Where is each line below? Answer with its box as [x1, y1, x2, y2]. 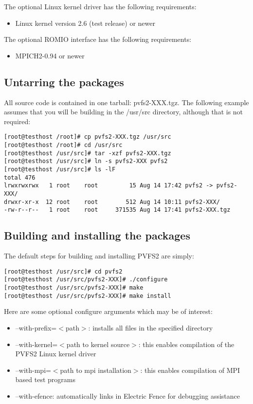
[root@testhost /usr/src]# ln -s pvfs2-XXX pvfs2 [4, 158, 168, 165]
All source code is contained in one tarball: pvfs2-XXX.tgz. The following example [4, 97, 249, 107]
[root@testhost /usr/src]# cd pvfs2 [4, 268, 123, 275]
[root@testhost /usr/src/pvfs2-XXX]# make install [4, 292, 171, 299]
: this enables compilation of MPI [140, 365, 240, 375]
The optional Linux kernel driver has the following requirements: [4, 1, 197, 11]
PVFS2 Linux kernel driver [15, 349, 96, 359]
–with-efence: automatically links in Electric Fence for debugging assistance [15, 390, 240, 401]
